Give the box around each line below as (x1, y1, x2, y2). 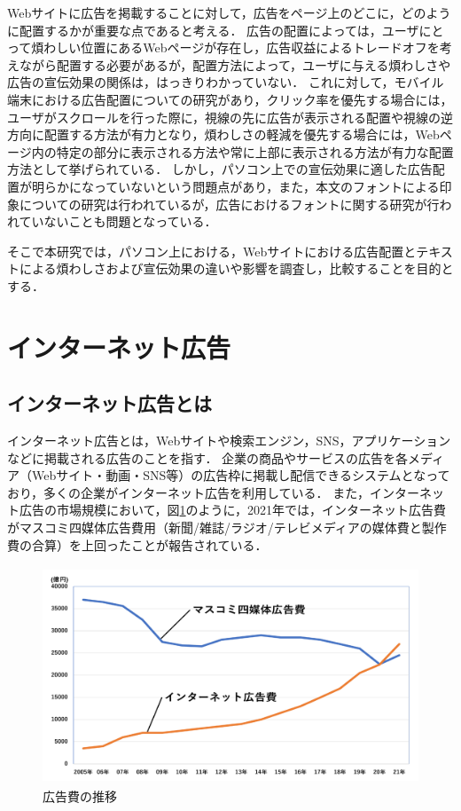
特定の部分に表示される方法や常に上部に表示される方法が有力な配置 (56, 142, 454, 161)
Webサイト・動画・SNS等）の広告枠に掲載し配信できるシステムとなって (31, 466, 450, 484)
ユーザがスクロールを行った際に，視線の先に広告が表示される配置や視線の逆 (7, 107, 454, 126)
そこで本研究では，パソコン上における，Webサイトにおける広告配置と (7, 241, 417, 260)
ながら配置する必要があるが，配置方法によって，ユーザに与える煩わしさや (19, 55, 451, 74)
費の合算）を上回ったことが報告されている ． (7, 535, 268, 554)
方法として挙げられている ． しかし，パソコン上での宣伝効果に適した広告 (7, 160, 433, 178)
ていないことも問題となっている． (19, 212, 217, 231)
